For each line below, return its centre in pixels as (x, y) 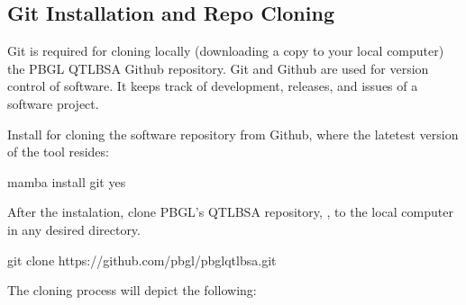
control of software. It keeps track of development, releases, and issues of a (213, 86)
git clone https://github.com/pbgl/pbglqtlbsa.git (142, 260)
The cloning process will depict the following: (132, 290)
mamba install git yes (67, 181)
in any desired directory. (74, 229)
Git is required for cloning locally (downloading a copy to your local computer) (226, 51)
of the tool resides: (58, 152)
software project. (53, 103)
